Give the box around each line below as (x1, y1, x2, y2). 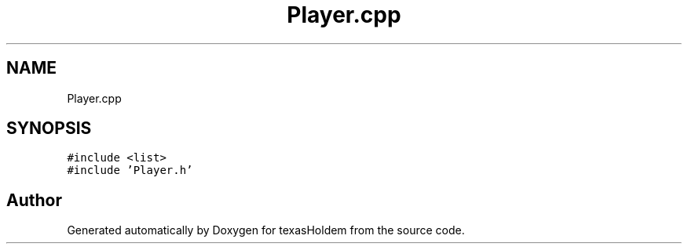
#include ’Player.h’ (67, 164, 193, 177)
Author (6, 190, 62, 210)
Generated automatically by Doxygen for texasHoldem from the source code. (67, 223, 465, 237)
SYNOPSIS (6, 118, 92, 139)
